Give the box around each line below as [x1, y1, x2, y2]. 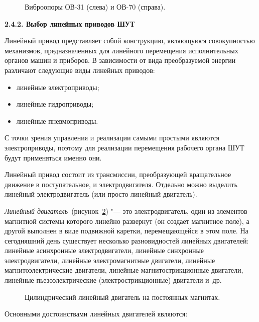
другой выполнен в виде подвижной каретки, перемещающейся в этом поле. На [5, 225, 248, 236]
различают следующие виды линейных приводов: [5, 64, 155, 75]
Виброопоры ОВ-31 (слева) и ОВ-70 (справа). [25, 2, 166, 12]
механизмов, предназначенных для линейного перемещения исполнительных [5, 45, 238, 55]
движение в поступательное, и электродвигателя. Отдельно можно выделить [5, 179, 237, 189]
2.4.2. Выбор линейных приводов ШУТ [5, 18, 135, 29]
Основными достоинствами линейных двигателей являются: [5, 308, 188, 319]
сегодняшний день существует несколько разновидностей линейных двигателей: [5, 235, 249, 246]
